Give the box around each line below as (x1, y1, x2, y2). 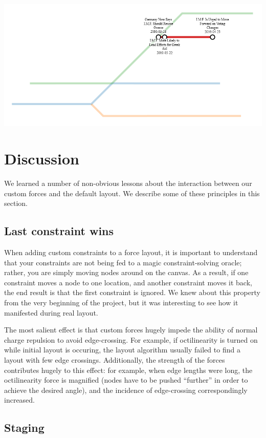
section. (4, 198, 28, 208)
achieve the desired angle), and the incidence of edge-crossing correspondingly (4, 384, 248, 395)
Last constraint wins (4, 223, 114, 239)
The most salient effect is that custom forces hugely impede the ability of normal (4, 324, 258, 335)
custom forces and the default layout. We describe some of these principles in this (4, 187, 260, 198)
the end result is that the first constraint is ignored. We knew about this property (4, 287, 260, 298)
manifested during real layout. (4, 307, 98, 318)
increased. (4, 394, 35, 405)
